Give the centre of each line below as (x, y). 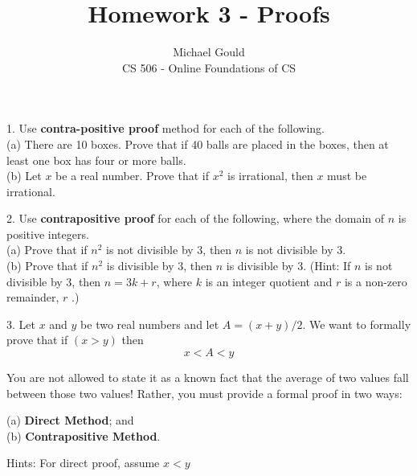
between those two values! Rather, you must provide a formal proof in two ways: (204, 393)
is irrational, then (270, 176)
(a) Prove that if (47, 250)
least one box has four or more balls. (96, 160)
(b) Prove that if (47, 266)
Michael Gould (209, 52)
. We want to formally (357, 324)
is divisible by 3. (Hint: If (288, 266)
